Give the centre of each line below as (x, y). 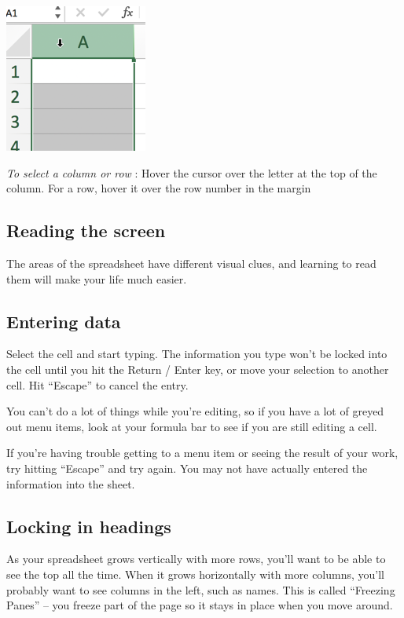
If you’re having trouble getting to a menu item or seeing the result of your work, (202, 453)
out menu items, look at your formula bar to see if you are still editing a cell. (192, 426)
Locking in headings (89, 526)
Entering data (64, 321)
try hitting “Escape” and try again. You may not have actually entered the (187, 468)
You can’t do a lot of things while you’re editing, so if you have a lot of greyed (195, 411)
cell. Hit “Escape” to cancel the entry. (97, 384)
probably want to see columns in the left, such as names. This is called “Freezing (201, 589)
